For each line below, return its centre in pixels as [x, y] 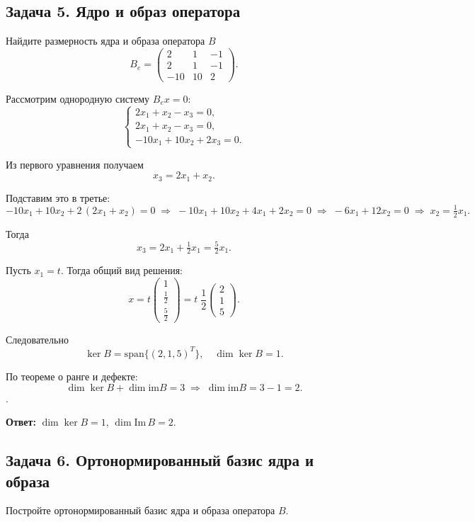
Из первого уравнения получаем [75, 164]
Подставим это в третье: [58, 197]
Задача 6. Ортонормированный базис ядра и [160, 460]
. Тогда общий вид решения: [121, 270]
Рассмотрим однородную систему [78, 98]
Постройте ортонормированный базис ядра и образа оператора [141, 510]
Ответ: [21, 422]
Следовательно [37, 339]
